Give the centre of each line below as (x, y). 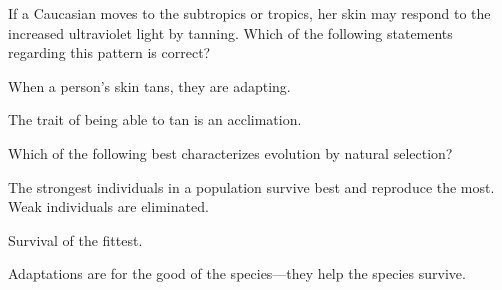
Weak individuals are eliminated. (108, 206)
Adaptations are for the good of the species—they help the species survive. (237, 273)
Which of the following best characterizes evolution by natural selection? (230, 152)
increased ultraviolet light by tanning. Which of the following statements (230, 32)
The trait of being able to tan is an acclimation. (155, 119)
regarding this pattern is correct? (109, 52)
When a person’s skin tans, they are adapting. (149, 85)
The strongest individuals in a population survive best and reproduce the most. (251, 186)
